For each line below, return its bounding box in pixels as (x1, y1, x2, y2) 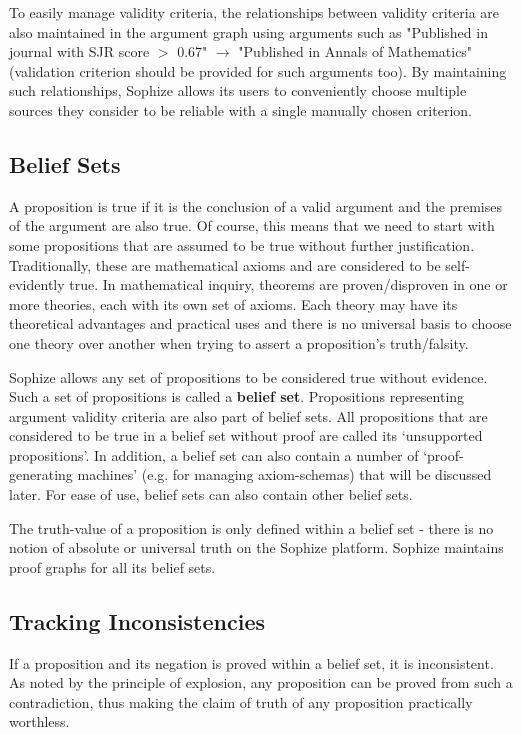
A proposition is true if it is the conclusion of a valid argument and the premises (9, 195, 502, 216)
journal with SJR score (9, 41, 150, 62)
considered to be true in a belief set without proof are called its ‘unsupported (9, 425, 483, 446)
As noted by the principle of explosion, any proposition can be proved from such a (9, 672, 513, 693)
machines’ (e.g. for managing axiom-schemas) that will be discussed (77, 464, 492, 485)
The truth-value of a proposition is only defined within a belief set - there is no (9, 517, 494, 538)
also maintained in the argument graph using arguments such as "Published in (9, 21, 488, 42)
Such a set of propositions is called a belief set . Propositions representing (9, 386, 465, 407)
